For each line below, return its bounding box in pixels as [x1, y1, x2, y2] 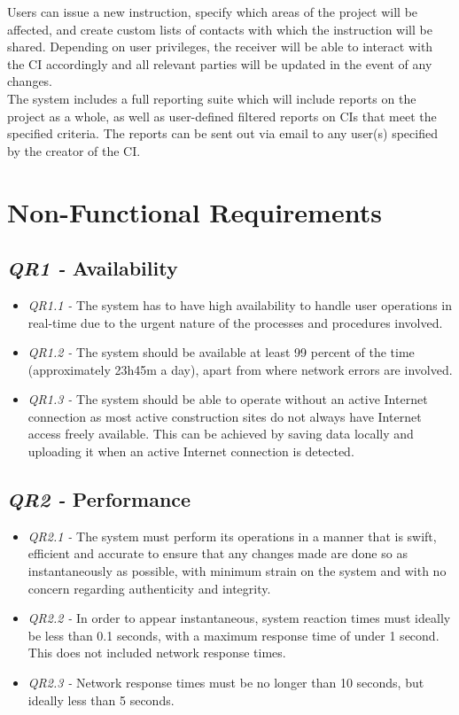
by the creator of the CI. [7, 141, 141, 159]
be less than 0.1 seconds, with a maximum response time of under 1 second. [27, 626, 440, 644]
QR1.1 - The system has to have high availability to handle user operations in [27, 295, 452, 314]
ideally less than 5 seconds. [27, 690, 175, 709]
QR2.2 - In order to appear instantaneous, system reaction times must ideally [27, 609, 451, 627]
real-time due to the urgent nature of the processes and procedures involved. [27, 313, 443, 331]
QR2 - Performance [7, 486, 191, 513]
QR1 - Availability [7, 254, 178, 282]
